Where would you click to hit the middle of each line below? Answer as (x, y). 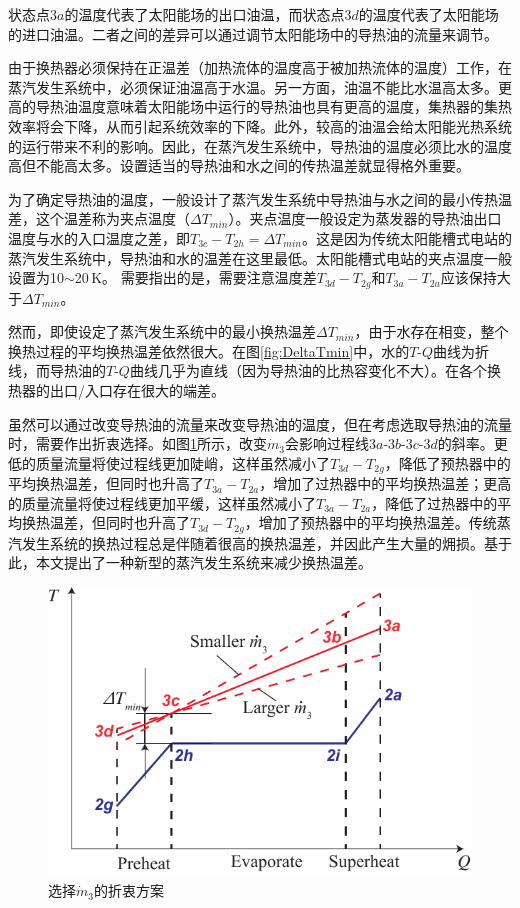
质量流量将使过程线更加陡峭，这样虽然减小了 (182, 462)
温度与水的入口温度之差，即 (99, 237)
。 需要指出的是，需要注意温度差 (209, 277)
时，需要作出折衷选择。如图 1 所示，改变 (137, 443)
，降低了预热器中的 (447, 462)
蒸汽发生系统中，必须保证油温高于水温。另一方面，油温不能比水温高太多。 (253, 86)
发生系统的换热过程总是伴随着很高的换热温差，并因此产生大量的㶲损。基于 (266, 542)
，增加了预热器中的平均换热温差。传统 (370, 522)
